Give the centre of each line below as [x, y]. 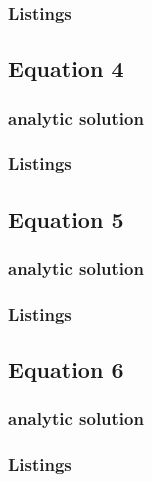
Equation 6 [66, 369]
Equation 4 [66, 68]
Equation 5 [66, 218]
